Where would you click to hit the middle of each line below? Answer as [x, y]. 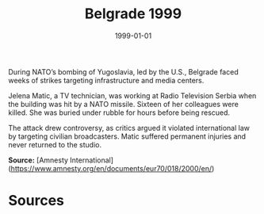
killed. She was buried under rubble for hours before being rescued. [119, 113]
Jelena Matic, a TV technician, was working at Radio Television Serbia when [132, 95]
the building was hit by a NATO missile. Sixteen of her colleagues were [124, 104]
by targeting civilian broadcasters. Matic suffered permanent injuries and [127, 136]
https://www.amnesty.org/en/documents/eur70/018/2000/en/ [111, 168]
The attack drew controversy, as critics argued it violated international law [129, 128]
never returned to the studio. [55, 144]
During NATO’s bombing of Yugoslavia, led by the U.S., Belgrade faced [124, 71]
